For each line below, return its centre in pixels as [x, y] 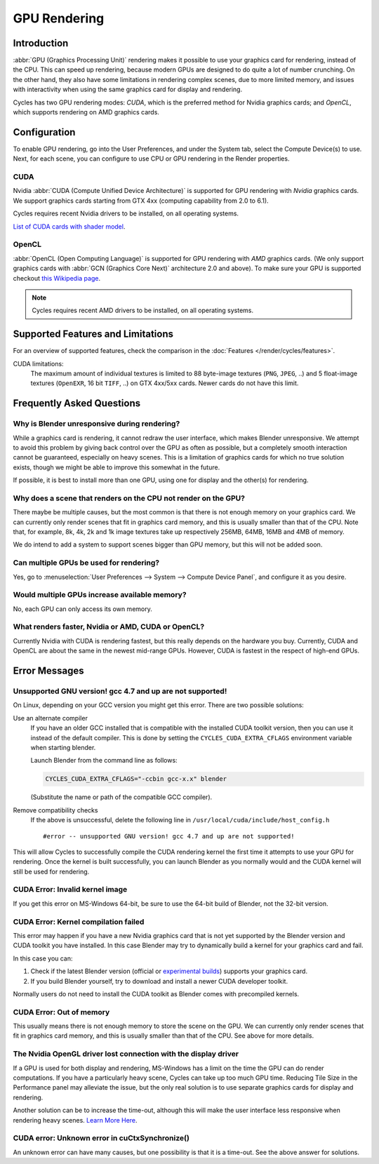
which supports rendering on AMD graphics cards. [86, 112]
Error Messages [48, 671]
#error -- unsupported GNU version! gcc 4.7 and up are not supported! [169, 836]
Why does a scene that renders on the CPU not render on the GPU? [129, 498]
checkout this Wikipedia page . [57, 278]
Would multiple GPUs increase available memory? [100, 595]
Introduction [41, 43]
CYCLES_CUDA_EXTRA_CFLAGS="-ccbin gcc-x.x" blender [136, 779]
